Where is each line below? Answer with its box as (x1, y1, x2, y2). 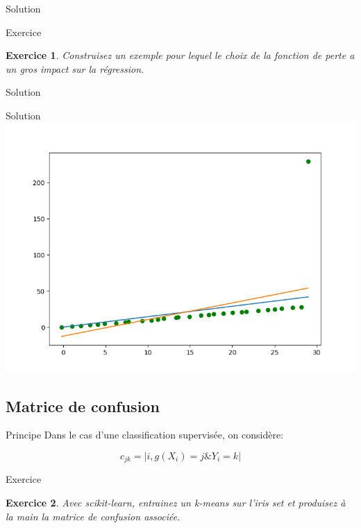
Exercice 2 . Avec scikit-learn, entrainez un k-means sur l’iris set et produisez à (6, 495, 346, 509)
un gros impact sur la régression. (6, 61, 144, 76)
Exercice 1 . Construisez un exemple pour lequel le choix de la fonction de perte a (6, 48, 355, 62)
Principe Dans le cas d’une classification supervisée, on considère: (6, 427, 284, 442)
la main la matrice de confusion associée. (6, 509, 180, 523)
